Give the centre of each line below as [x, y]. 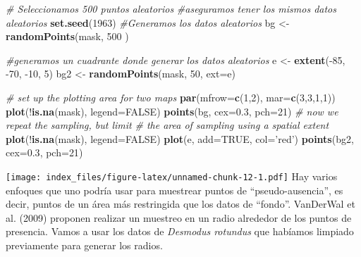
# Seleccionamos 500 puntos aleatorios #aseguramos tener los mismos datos [171, 8]
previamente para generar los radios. [84, 245]
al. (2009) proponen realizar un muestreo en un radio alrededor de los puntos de [179, 217]
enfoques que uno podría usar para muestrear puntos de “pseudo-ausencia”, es [175, 190]
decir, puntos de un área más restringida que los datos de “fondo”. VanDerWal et [180, 204]
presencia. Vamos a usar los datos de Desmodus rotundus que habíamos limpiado [180, 231]
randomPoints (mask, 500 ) [67, 36]
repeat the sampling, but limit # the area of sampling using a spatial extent [167, 125]
